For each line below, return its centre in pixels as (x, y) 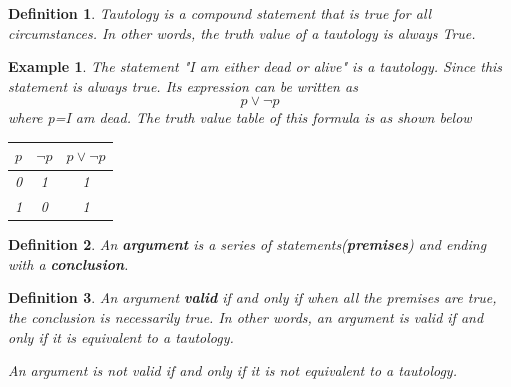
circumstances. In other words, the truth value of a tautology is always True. (242, 32)
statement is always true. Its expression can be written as (183, 85)
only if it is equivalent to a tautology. (121, 336)
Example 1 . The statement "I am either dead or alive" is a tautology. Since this (255, 66)
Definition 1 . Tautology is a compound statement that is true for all (220, 13)
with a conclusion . (68, 263)
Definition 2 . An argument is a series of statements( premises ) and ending (247, 244)
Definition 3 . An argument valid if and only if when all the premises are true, (252, 297)
